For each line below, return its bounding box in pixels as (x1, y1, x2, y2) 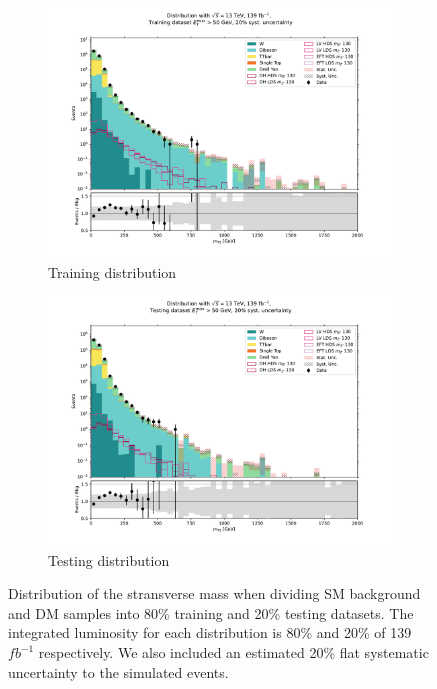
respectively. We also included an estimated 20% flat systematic (38, 642, 429, 663)
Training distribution (48, 261, 177, 282)
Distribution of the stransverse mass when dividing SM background (8, 583, 421, 604)
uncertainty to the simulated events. (8, 661, 229, 682)
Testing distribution (48, 549, 170, 570)
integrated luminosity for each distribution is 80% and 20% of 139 (8, 622, 412, 643)
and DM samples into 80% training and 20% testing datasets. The (8, 602, 414, 623)
